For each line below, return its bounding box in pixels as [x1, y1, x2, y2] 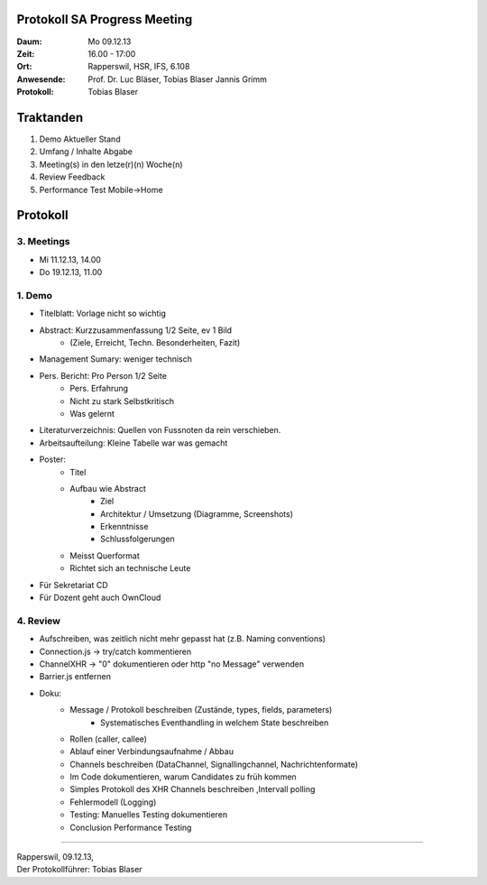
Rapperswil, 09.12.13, [16, 852, 95, 862]
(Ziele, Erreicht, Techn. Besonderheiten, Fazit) [69, 337, 241, 348]
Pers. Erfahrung [69, 383, 129, 394]
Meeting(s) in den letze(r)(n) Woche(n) [39, 159, 184, 170]
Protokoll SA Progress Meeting [16, 12, 193, 27]
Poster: [39, 454, 67, 465]
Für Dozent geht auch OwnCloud [39, 592, 161, 604]
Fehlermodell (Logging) [69, 797, 157, 807]
